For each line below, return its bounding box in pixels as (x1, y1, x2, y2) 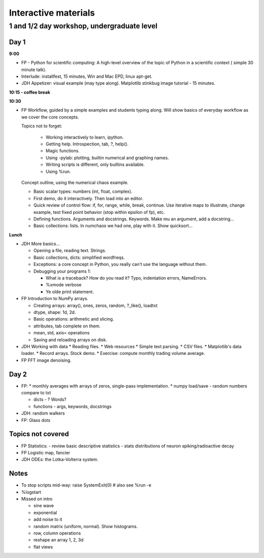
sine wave (33, 503, 54, 509)
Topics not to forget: (21, 123, 63, 129)
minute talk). (21, 67, 46, 72)
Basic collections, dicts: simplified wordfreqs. (33, 255, 125, 260)
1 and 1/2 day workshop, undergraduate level (9, 22, 157, 30)
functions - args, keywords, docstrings (33, 403, 112, 409)
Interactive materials (9, 7, 95, 18)
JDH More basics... (21, 241, 60, 247)
